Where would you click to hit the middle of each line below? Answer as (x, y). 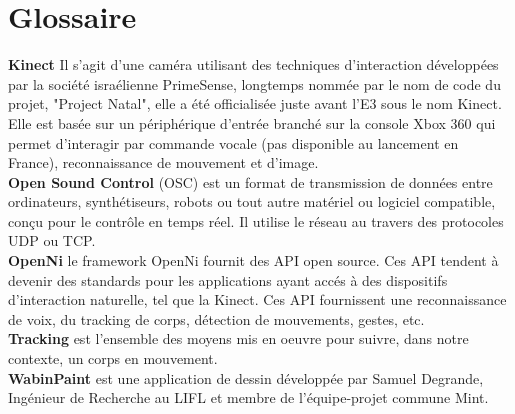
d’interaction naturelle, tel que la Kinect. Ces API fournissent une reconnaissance (257, 299)
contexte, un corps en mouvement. (113, 358)
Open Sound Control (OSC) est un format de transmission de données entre (250, 181)
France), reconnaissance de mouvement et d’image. (163, 162)
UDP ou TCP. (52, 240)
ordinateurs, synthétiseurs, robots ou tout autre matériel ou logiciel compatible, (252, 201)
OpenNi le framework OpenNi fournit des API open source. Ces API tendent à (253, 260)
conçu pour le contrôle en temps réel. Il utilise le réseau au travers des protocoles (256, 220)
